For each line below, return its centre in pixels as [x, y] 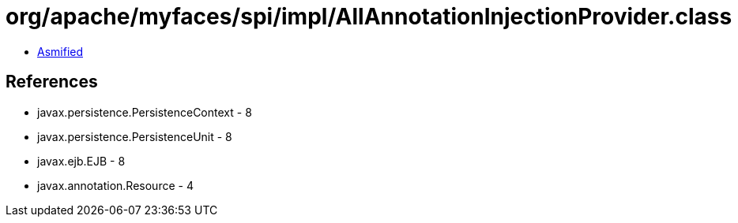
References [52, 82]
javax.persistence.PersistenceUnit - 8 [135, 136]
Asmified [60, 51]
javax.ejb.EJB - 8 [81, 161]
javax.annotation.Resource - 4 [115, 185]
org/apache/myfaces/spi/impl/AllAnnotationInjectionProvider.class [369, 17]
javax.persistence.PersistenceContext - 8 [145, 112]
